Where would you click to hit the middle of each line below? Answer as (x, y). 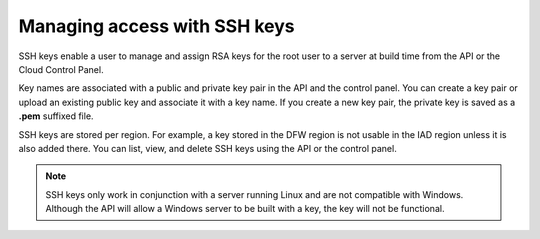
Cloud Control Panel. (61, 69)
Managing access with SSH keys (156, 26)
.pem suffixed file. (56, 116)
